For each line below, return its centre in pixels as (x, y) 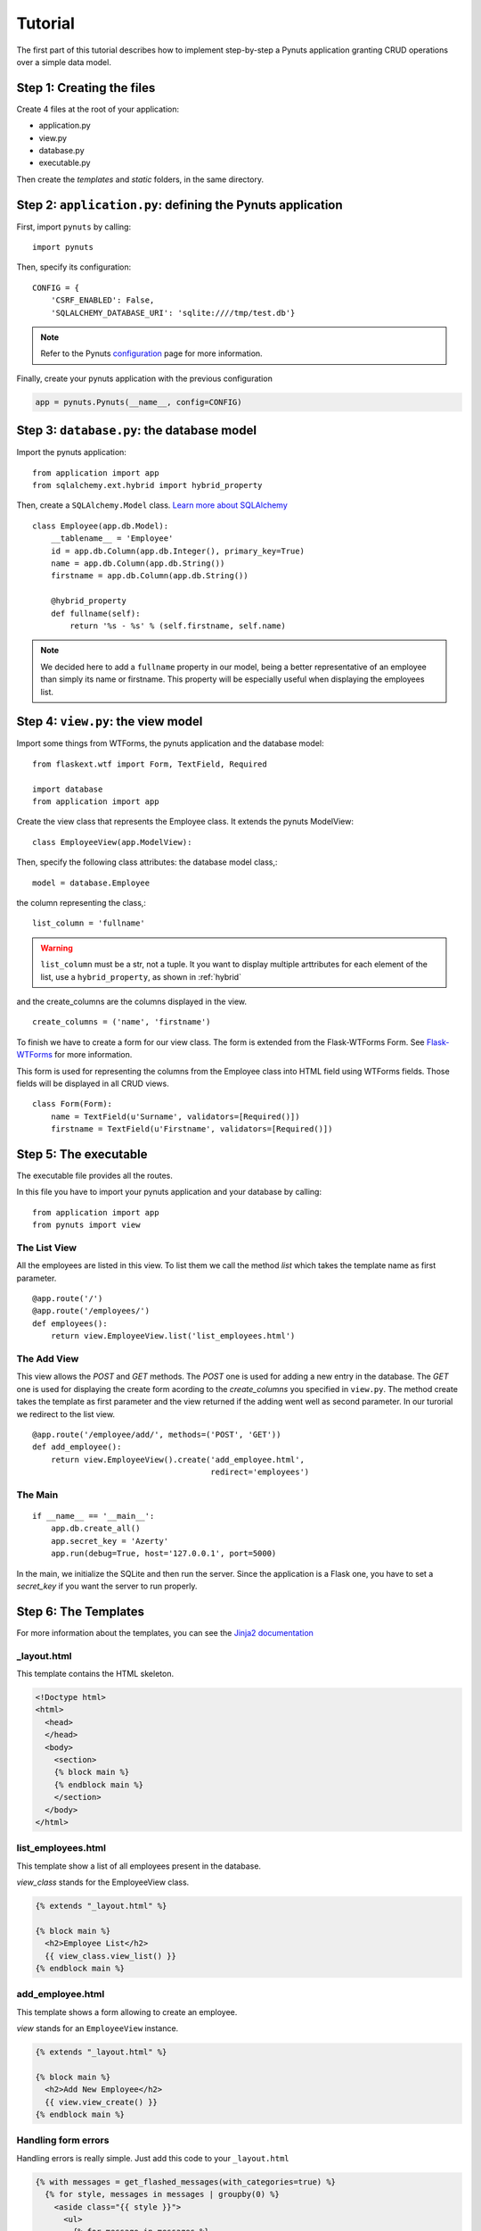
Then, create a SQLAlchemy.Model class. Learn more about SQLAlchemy (152, 505)
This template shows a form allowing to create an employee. (127, 2011)
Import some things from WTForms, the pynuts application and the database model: (170, 743)
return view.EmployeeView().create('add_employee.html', (177, 1460)
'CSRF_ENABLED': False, (102, 300)
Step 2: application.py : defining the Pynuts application (179, 205)
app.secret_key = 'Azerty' (110, 1541)
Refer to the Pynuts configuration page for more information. (151, 353)
